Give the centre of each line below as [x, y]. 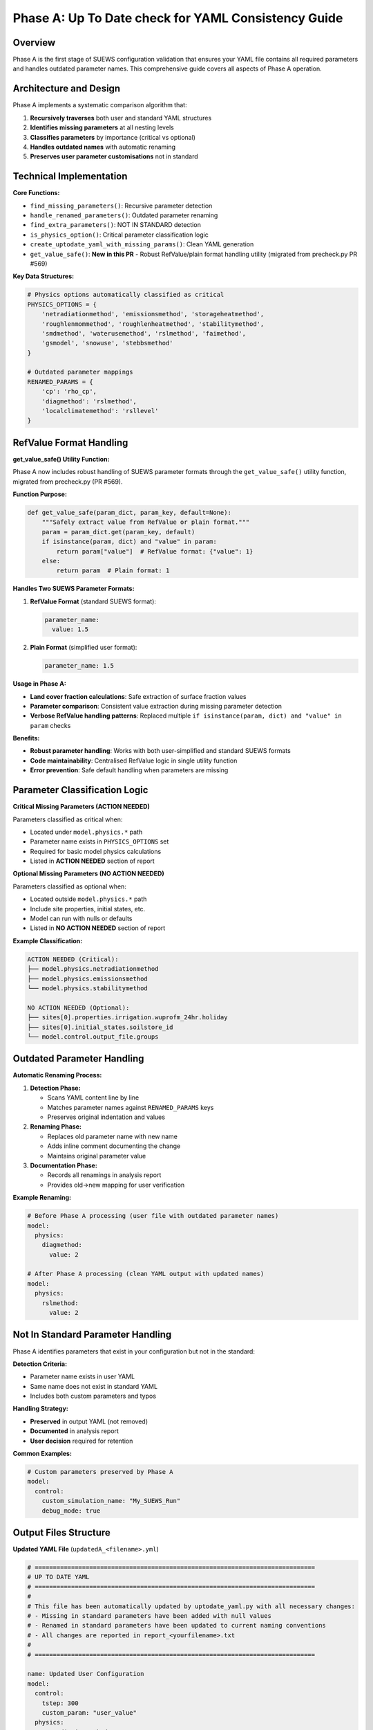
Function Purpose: [40, 494]
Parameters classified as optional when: [70, 886]
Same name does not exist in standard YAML [94, 1386]
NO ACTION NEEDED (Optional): [78, 1008]
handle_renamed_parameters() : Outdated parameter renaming [124, 215]
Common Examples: [42, 1454]
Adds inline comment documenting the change [114, 1146]
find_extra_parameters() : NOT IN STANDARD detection [116, 225]
